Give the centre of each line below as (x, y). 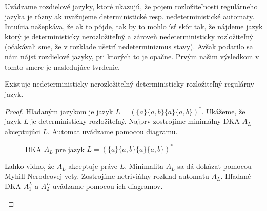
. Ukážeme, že (223, 111)
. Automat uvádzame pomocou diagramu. (112, 131)
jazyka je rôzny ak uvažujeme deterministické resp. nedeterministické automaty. (130, 16)
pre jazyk (70, 149)
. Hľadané (236, 176)
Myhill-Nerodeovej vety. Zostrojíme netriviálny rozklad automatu (107, 176)
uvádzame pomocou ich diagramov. (108, 186)
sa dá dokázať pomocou (214, 166)
